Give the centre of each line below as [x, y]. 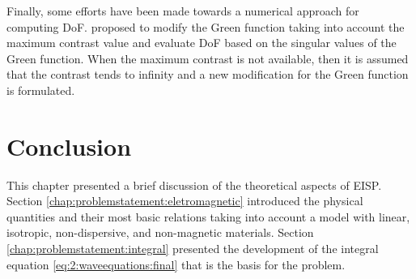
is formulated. [41, 90]
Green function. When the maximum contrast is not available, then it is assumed [208, 58]
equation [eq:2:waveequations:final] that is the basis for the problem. [176, 264]
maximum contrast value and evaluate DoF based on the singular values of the [202, 43]
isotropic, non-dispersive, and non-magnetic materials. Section [160, 232]
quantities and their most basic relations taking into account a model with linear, [208, 216]
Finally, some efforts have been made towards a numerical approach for [183, 11]
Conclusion [69, 146]
